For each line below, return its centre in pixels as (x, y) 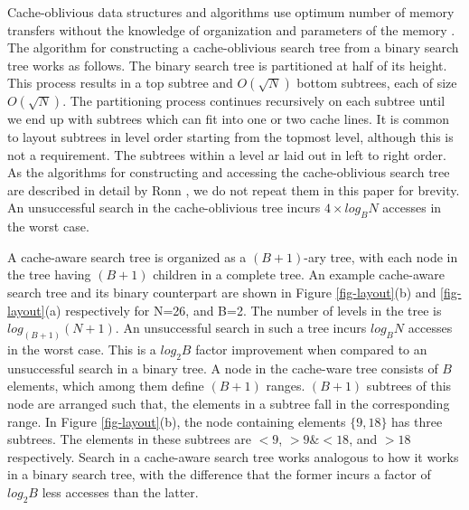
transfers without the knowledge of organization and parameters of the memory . (231, 29)
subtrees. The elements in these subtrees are (130, 439)
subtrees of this (409, 386)
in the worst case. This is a (82, 349)
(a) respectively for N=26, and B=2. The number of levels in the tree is (243, 310)
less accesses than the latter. (120, 491)
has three (417, 421)
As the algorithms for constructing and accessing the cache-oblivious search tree (229, 172)
